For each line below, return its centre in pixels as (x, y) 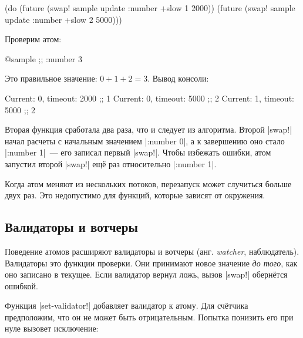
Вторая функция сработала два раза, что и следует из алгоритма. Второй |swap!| (149, 129)
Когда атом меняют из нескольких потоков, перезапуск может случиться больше (148, 183)
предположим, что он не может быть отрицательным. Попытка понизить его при (149, 317)
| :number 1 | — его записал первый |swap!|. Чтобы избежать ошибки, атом (138, 152)
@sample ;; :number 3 (43, 58)
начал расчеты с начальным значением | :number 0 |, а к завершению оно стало (145, 141)
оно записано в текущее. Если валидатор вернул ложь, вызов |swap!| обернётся (146, 274)
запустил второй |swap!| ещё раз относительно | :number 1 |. (111, 163)
